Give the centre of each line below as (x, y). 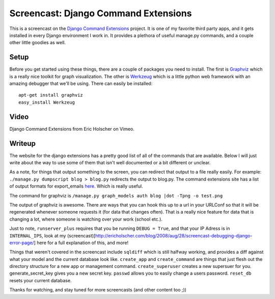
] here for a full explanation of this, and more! (81, 243)
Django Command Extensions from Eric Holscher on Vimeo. (72, 129)
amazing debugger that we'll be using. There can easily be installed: (81, 83)
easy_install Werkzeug (47, 102)
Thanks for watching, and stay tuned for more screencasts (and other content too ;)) (98, 290)
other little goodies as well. (38, 43)
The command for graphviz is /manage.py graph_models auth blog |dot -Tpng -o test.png (116, 195)
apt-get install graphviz (51, 95)
